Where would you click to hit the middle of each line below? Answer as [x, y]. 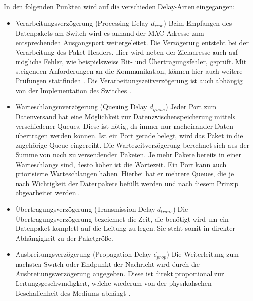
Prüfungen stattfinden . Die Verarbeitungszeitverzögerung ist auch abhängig [129, 81]
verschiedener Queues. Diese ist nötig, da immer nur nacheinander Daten [124, 126]
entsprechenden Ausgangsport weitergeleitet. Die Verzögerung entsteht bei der [132, 42]
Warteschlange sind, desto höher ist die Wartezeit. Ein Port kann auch [121, 164]
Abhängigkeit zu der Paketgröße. [64, 237]
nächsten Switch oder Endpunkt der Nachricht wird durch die [107, 264]
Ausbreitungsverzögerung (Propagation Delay [83, 254]
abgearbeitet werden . [48, 193]
